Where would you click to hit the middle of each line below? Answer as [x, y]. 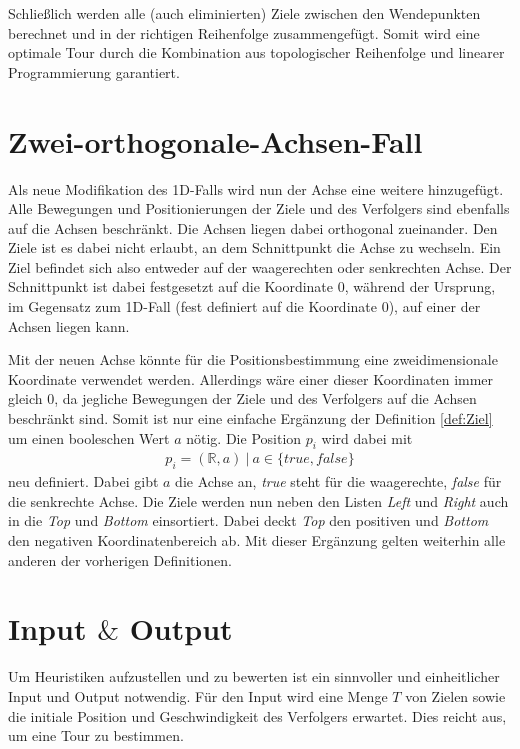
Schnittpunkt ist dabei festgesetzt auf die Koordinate [171, 286]
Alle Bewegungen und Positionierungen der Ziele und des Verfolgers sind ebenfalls [259, 208]
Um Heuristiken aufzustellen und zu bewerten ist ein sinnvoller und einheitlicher [254, 676]
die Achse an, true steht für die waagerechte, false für [338, 481]
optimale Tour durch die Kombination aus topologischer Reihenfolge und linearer [256, 52]
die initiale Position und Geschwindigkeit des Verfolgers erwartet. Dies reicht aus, [257, 715]
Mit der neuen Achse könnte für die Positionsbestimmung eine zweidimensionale [253, 359]
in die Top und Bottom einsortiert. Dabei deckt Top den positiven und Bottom [248, 520]
